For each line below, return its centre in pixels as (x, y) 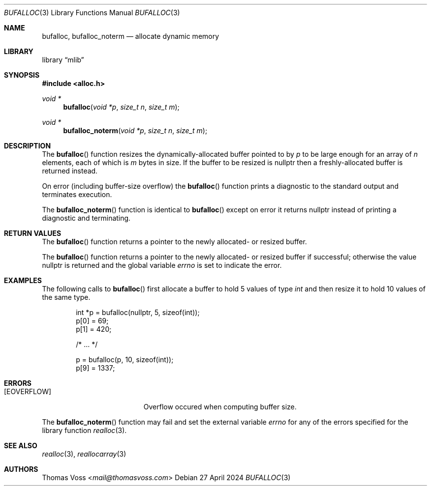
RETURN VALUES (33, 233)
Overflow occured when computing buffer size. (220, 407)
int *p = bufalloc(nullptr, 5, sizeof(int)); (138, 312)
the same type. (66, 297)
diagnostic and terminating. (86, 218)
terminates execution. (77, 194)
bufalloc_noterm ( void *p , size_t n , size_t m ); (135, 130)
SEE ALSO (21, 446)
